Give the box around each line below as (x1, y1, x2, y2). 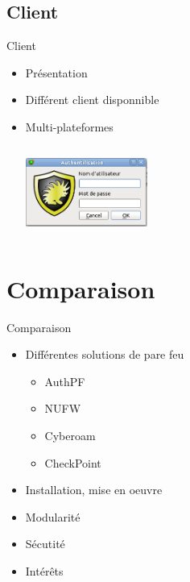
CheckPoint (44, 454, 101, 471)
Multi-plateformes (25, 118, 114, 135)
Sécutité (25, 535, 65, 552)
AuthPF (44, 372, 85, 389)
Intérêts (25, 563, 64, 580)
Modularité (25, 508, 81, 525)
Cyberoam (44, 427, 96, 444)
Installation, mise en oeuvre (25, 481, 163, 498)
